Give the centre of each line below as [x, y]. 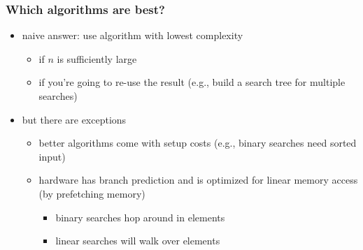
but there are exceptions [74, 119]
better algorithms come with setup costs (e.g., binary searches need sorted [198, 143]
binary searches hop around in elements [140, 217]
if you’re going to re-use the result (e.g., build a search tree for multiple [192, 82]
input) [52, 156]
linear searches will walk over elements [138, 241]
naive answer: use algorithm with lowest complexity [133, 35]
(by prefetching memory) [92, 193]
